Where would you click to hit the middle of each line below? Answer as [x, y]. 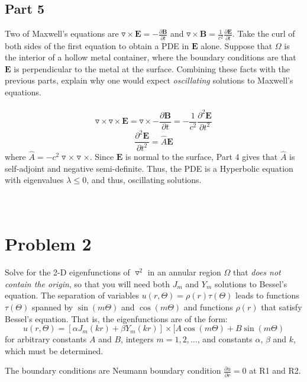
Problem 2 [48, 244]
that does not [257, 272]
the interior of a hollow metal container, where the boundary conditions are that [151, 57]
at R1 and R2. [275, 370]
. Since [102, 157]
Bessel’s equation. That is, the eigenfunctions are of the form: [116, 318]
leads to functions [267, 295]
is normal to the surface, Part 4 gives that [202, 157]
